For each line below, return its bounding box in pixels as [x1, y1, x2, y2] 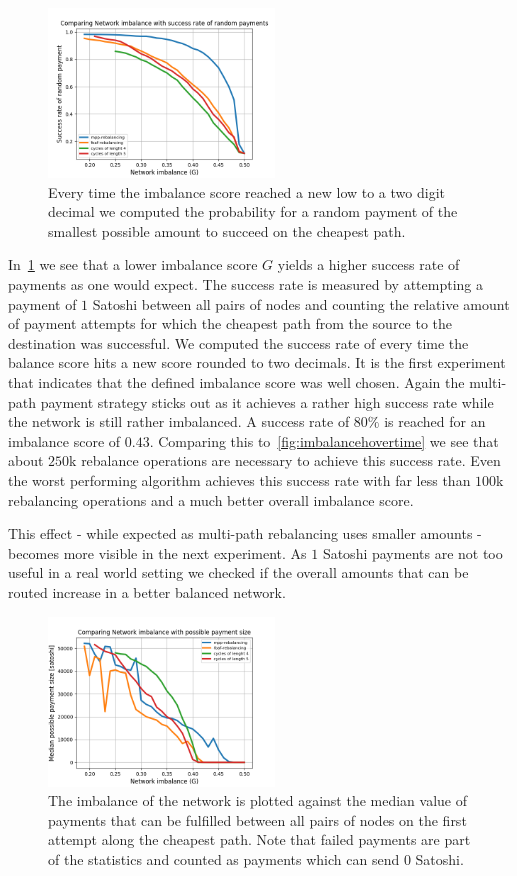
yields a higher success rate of [277, 254, 460, 275]
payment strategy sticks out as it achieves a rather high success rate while [40, 391, 494, 412]
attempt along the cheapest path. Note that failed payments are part [48, 829, 471, 850]
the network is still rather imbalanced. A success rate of [8, 411, 350, 432]
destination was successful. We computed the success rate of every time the [8, 332, 469, 353]
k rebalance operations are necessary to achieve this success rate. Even [69, 450, 501, 471]
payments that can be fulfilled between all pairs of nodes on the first [48, 809, 467, 830]
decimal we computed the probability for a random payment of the [48, 201, 458, 222]
